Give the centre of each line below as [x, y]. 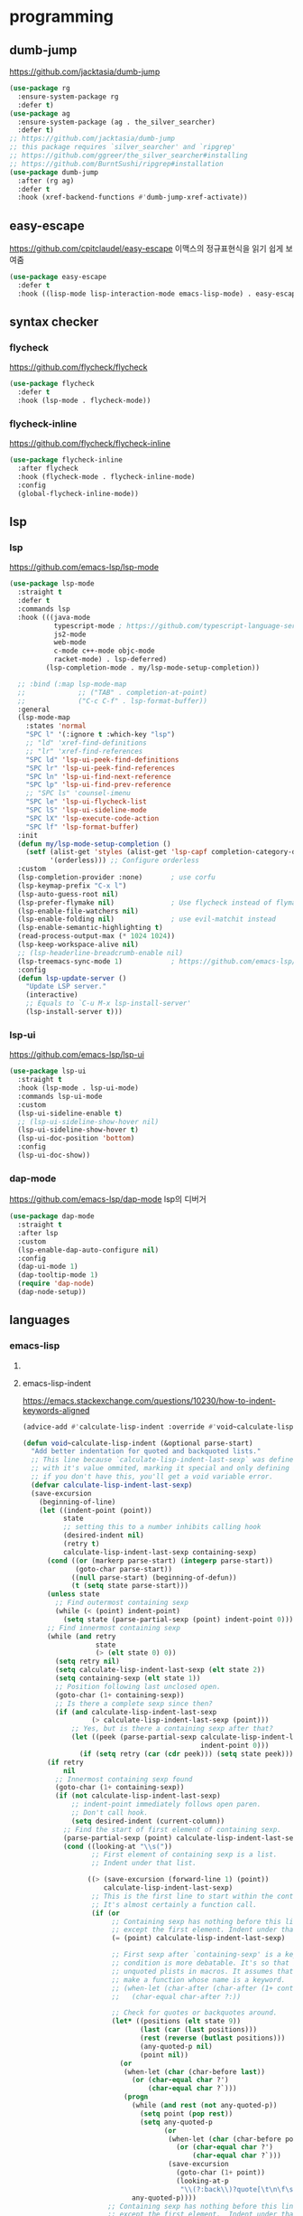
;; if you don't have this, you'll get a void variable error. [152, 1477]
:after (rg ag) [46, 181]
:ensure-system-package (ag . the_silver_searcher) [117, 122]
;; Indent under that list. [144, 1864]
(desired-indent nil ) [103, 1535]
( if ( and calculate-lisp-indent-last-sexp [136, 1712]
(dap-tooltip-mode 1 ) [58, 1275]
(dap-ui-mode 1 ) [48, 1267]
